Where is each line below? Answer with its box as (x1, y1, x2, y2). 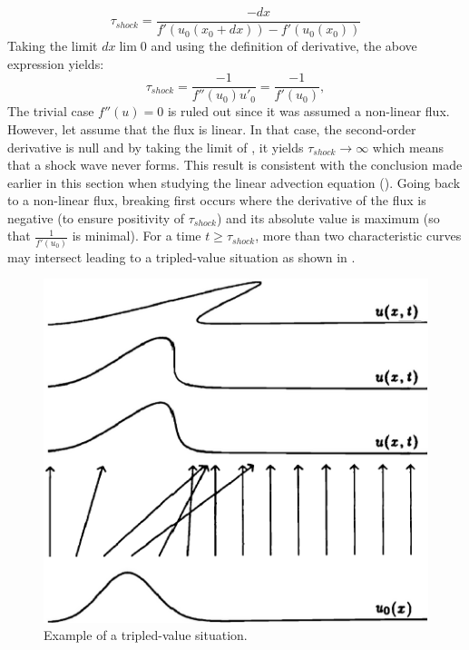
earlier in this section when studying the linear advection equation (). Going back (7, 172, 461, 192)
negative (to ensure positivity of (7, 208, 185, 227)
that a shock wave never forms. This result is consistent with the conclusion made (7, 155, 463, 174)
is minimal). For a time (72, 226, 201, 245)
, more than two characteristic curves (255, 226, 462, 245)
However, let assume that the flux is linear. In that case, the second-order (7, 119, 416, 138)
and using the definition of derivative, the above (151, 36, 417, 55)
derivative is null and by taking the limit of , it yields (7, 137, 304, 156)
